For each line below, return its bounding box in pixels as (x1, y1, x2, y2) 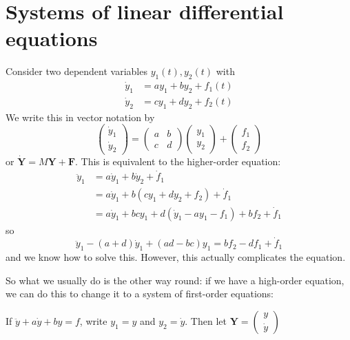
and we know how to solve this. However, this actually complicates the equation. (6, 250, 346, 264)
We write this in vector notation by (6, 109, 155, 124)
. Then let (185, 314, 227, 328)
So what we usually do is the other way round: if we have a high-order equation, (6, 273, 344, 287)
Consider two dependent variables (6, 64, 147, 78)
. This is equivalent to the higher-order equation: (75, 153, 281, 168)
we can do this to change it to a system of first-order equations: (6, 286, 274, 301)
